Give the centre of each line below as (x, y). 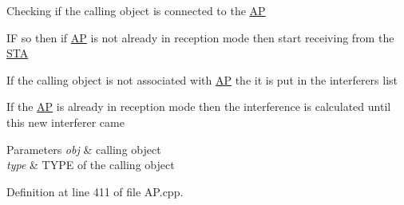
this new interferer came (65, 122)
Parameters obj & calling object (84, 149)
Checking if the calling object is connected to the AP (136, 10)
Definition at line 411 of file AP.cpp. (95, 191)
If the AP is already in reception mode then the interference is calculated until (199, 106)
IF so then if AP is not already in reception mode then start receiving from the (200, 37)
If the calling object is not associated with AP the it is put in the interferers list (202, 79)
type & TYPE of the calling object (91, 165)
